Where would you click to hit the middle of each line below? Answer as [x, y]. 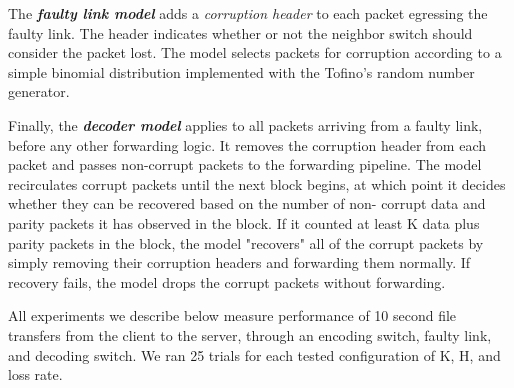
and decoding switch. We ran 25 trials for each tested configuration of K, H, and [254, 354]
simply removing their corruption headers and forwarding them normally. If [239, 262]
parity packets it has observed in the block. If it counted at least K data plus [244, 222]
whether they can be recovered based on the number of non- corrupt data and [247, 203]
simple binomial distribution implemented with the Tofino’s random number [241, 71]
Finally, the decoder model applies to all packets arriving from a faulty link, [245, 124]
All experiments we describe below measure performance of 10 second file [232, 315]
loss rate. [35, 374]
